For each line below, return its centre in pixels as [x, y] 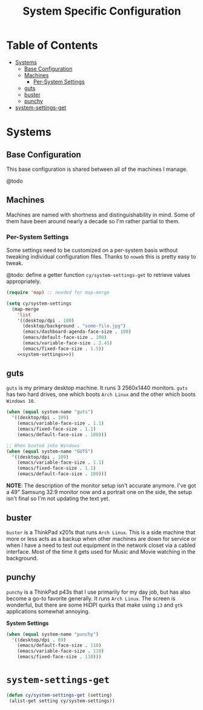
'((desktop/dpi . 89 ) [39, 640]
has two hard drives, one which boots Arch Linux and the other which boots [101, 394]
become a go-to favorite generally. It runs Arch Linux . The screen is [91, 598]
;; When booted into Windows [43, 445]
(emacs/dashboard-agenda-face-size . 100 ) [77, 332]
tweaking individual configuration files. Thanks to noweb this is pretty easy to [101, 257]
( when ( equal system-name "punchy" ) [52, 634]
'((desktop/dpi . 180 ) [46, 321]
